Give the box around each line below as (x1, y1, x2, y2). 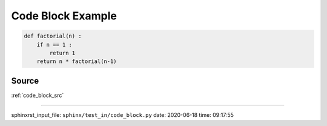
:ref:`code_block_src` (11, 91, 64, 99)
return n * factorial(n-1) (36, 58, 117, 65)
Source (11, 76, 39, 86)
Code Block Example (11, 9, 117, 22)
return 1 (49, 49, 76, 56)
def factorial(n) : (24, 33, 82, 39)
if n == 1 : (36, 41, 73, 48)
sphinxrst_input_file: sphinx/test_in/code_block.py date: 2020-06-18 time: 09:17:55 (11, 111, 234, 119)
